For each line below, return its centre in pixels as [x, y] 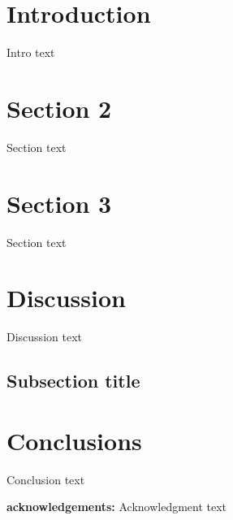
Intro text [31, 52]
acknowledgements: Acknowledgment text [117, 507]
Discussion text [44, 337]
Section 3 [59, 203]
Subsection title [73, 381]
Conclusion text [46, 479]
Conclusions [74, 440]
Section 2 [59, 108]
